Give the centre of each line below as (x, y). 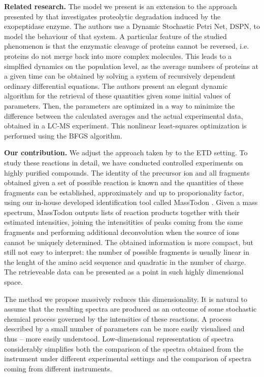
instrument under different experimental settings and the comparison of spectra (128, 358)
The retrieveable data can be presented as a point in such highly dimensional (124, 272)
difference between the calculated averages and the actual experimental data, (124, 115)
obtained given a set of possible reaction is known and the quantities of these (124, 182)
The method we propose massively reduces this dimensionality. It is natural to (126, 299)
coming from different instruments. (58, 368)
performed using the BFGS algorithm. (63, 135)
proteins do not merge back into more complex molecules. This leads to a (118, 56)
